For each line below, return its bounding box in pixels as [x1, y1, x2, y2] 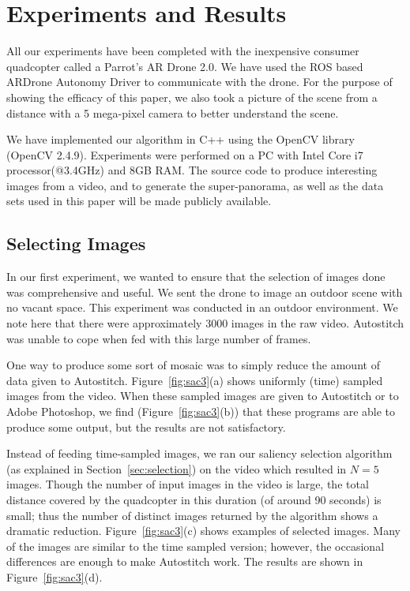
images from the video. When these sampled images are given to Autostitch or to [6, 387, 399, 404]
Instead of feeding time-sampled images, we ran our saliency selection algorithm [6, 445, 393, 462]
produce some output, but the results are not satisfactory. [6, 418, 286, 435]
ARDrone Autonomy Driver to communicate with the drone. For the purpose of [6, 73, 393, 90]
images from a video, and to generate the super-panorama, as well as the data [6, 177, 384, 193]
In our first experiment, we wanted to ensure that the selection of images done [6, 268, 386, 285]
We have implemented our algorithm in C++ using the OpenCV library [6, 131, 355, 148]
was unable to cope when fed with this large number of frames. [6, 330, 311, 346]
